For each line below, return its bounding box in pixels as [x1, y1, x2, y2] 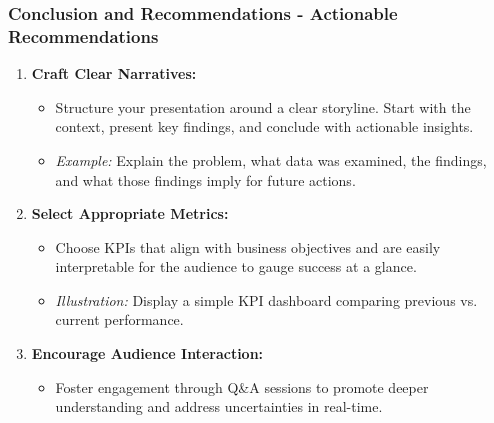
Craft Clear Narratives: [31, 63, 197, 84]
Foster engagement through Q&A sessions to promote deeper [55, 376, 429, 397]
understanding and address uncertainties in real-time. [55, 396, 383, 417]
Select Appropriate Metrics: [31, 203, 229, 224]
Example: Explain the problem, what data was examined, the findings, [55, 149, 487, 170]
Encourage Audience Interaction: [31, 343, 264, 364]
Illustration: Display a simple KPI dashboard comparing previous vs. [55, 289, 478, 310]
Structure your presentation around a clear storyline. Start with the [55, 96, 471, 117]
